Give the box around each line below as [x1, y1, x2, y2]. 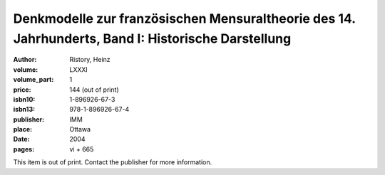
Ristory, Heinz [69, 55, 111, 64]
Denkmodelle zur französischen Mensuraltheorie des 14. [13, 11, 356, 26]
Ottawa [69, 125, 91, 134]
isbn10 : [13, 95, 36, 103]
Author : [13, 55, 37, 64]
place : [13, 125, 33, 134]
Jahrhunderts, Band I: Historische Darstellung [13, 31, 292, 46]
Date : [13, 135, 30, 144]
